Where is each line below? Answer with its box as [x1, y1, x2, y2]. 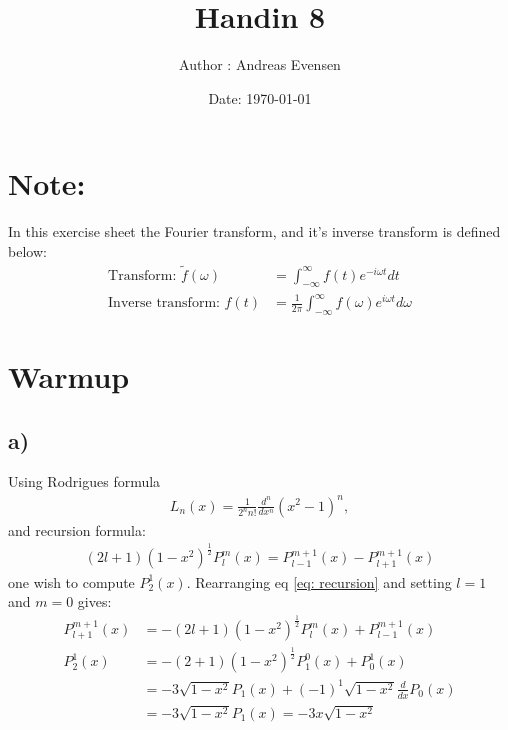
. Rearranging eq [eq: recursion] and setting [186, 571, 452, 592]
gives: [77, 591, 112, 612]
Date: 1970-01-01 [208, 87, 312, 108]
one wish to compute [8, 571, 135, 592]
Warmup [8, 356, 130, 396]
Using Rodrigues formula [8, 471, 161, 492]
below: [8, 240, 47, 261]
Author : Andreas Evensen [179, 54, 341, 75]
